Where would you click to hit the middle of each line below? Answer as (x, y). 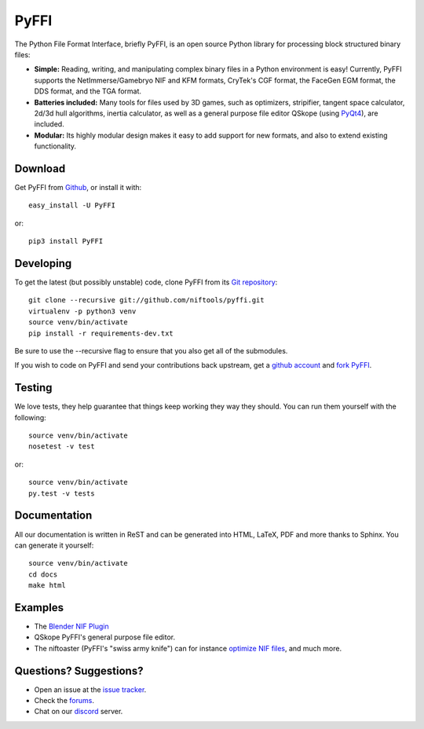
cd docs (43, 574)
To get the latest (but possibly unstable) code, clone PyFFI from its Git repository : (146, 282)
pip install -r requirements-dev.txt (101, 333)
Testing (33, 388)
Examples (39, 608)
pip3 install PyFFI (66, 241)
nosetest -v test (62, 447)
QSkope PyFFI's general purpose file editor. (105, 637)
